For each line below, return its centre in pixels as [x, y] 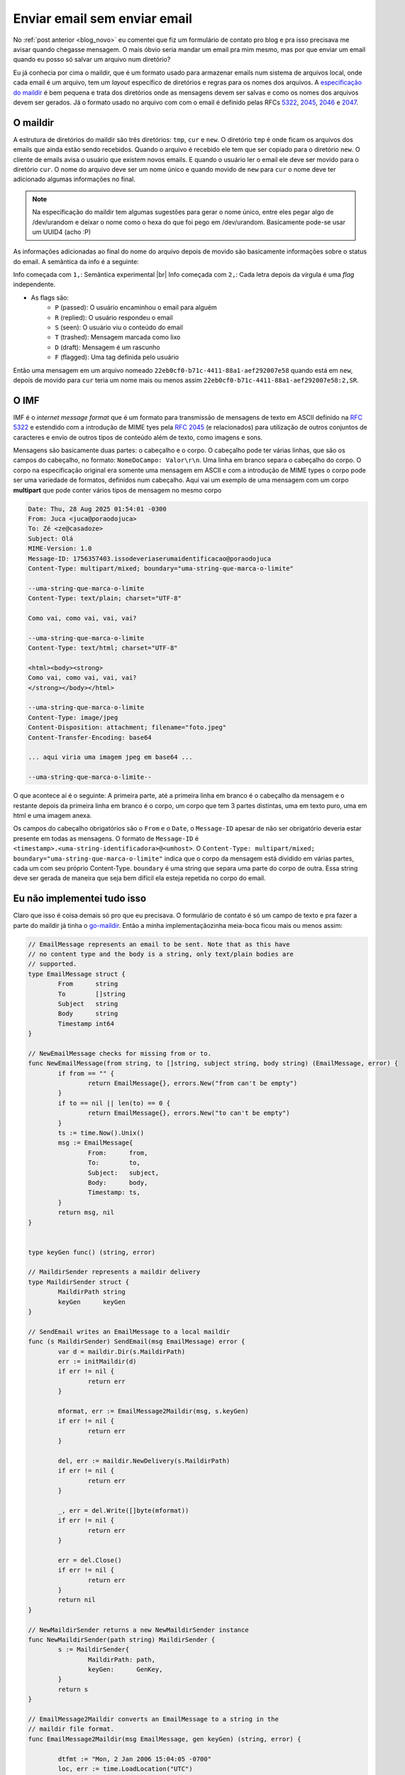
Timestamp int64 [86, 1023]
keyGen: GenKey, [125, 1670]
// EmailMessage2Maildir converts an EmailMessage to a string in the [154, 1719]
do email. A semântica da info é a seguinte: [76, 261]
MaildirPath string [91, 1292]
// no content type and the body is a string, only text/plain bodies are [161, 954]
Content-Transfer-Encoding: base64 [90, 737]
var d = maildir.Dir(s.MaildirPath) [122, 1351]
